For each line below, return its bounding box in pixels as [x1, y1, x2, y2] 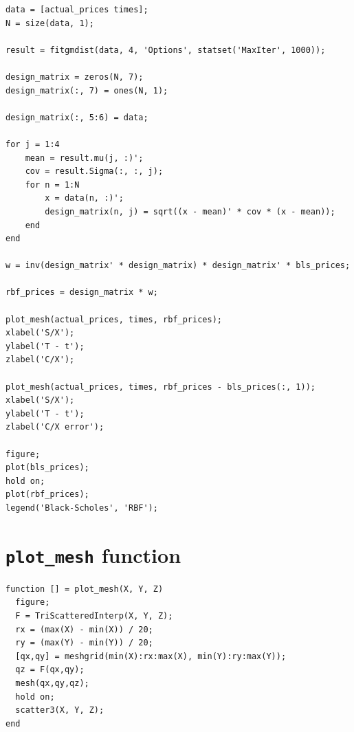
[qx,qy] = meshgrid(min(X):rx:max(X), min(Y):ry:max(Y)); [15, 651, 287, 661]
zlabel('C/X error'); [5, 422, 104, 432]
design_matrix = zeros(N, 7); [5, 71, 144, 82]
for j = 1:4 [5, 139, 60, 149]
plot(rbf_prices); [5, 489, 89, 500]
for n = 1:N [25, 179, 80, 190]
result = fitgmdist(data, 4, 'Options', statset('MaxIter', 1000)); [5, 45, 326, 55]
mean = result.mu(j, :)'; [25, 153, 144, 163]
